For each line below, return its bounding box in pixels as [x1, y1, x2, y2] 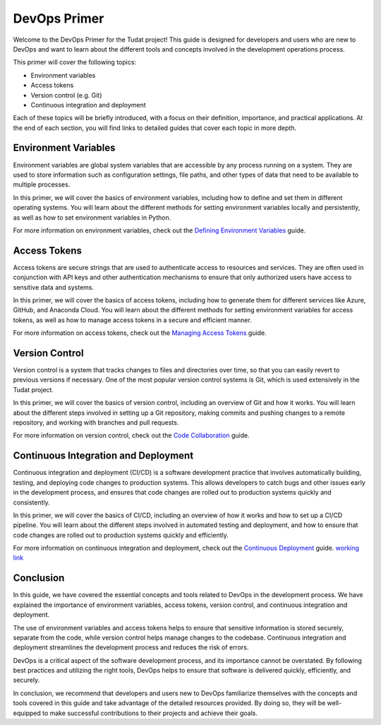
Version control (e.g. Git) [30, 90, 102, 99]
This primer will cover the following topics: [13, 58, 137, 66]
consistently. [13, 498, 51, 507]
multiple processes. [13, 180, 71, 189]
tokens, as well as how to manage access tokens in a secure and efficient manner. [13, 315, 252, 324]
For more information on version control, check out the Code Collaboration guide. [13, 431, 250, 440]
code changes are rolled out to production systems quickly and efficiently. [13, 531, 229, 539]
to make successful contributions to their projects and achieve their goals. [42, 709, 258, 717]
